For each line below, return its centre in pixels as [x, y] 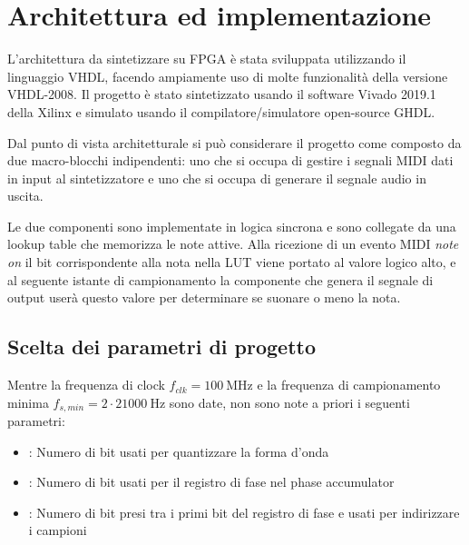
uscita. [25, 196]
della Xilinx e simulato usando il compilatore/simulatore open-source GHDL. [221, 111]
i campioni [58, 530]
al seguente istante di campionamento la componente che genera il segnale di [220, 279]
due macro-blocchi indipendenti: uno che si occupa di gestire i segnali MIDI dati [230, 160]
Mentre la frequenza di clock [86, 385]
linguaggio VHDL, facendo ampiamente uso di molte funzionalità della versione [228, 76]
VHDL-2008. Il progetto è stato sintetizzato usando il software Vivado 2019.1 [222, 94]
